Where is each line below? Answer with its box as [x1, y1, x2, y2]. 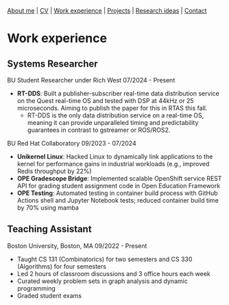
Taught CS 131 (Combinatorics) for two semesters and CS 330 [16, 255, 193, 263]
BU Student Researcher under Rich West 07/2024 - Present [7, 76, 176, 84]
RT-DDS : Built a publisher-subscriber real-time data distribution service [16, 89, 219, 98]
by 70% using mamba [16, 203, 79, 212]
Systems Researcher [7, 58, 98, 69]
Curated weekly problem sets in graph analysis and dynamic [16, 277, 189, 285]
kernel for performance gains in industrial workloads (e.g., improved [16, 160, 210, 168]
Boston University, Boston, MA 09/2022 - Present [7, 241, 147, 250]
